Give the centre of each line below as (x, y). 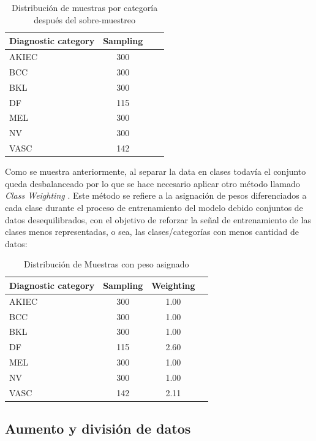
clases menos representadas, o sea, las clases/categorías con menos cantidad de (152, 232)
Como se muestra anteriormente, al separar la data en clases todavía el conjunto (156, 171)
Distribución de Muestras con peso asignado (107, 264)
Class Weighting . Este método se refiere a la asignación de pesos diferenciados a (156, 195)
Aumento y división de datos (98, 428)
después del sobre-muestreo (85, 19)
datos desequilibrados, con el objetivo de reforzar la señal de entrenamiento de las (158, 219)
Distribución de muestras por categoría (85, 7)
